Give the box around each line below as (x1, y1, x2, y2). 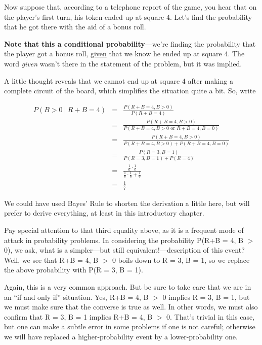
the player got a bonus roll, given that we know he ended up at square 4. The (4, 48, 245, 59)
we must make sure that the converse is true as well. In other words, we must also (4, 301, 258, 312)
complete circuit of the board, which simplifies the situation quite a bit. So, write (4, 85, 256, 96)
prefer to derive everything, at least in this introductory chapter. (4, 208, 204, 218)
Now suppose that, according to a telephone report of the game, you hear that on (4, 2, 257, 12)
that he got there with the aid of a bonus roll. (4, 21, 146, 32)
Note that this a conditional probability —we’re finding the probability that (4, 38, 256, 49)
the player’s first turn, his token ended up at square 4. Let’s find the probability (4, 11, 252, 22)
